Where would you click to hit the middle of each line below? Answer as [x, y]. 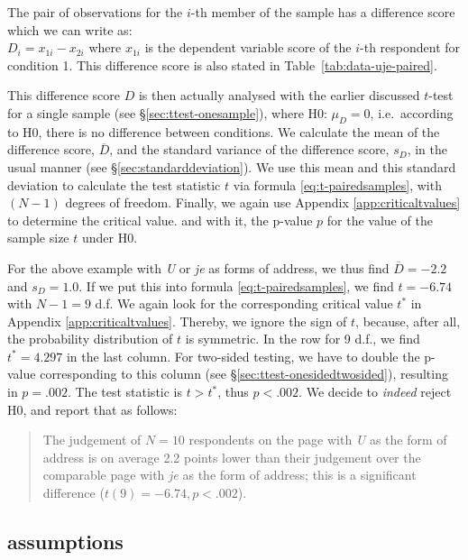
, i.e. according [412, 112]
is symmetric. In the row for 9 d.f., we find [303, 339]
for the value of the [380, 220]
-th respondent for [410, 47]
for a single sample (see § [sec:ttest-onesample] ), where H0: [167, 112]
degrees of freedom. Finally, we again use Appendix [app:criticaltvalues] [263, 202]
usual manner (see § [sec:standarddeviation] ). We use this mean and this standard [232, 166]
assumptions [65, 542]
